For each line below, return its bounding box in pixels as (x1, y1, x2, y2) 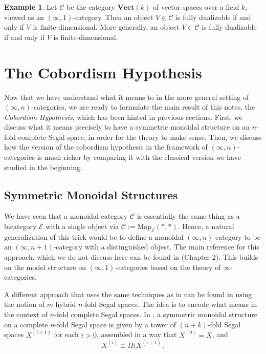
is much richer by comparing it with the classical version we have (37, 152, 241, 162)
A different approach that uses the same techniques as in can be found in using (4, 288, 252, 299)
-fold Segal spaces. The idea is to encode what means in (82, 299, 257, 309)
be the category (66, 2, 115, 12)
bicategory (4, 221, 37, 232)
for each (54, 329, 79, 340)
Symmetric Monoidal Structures (4, 186, 178, 202)
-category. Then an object (73, 11, 153, 22)
